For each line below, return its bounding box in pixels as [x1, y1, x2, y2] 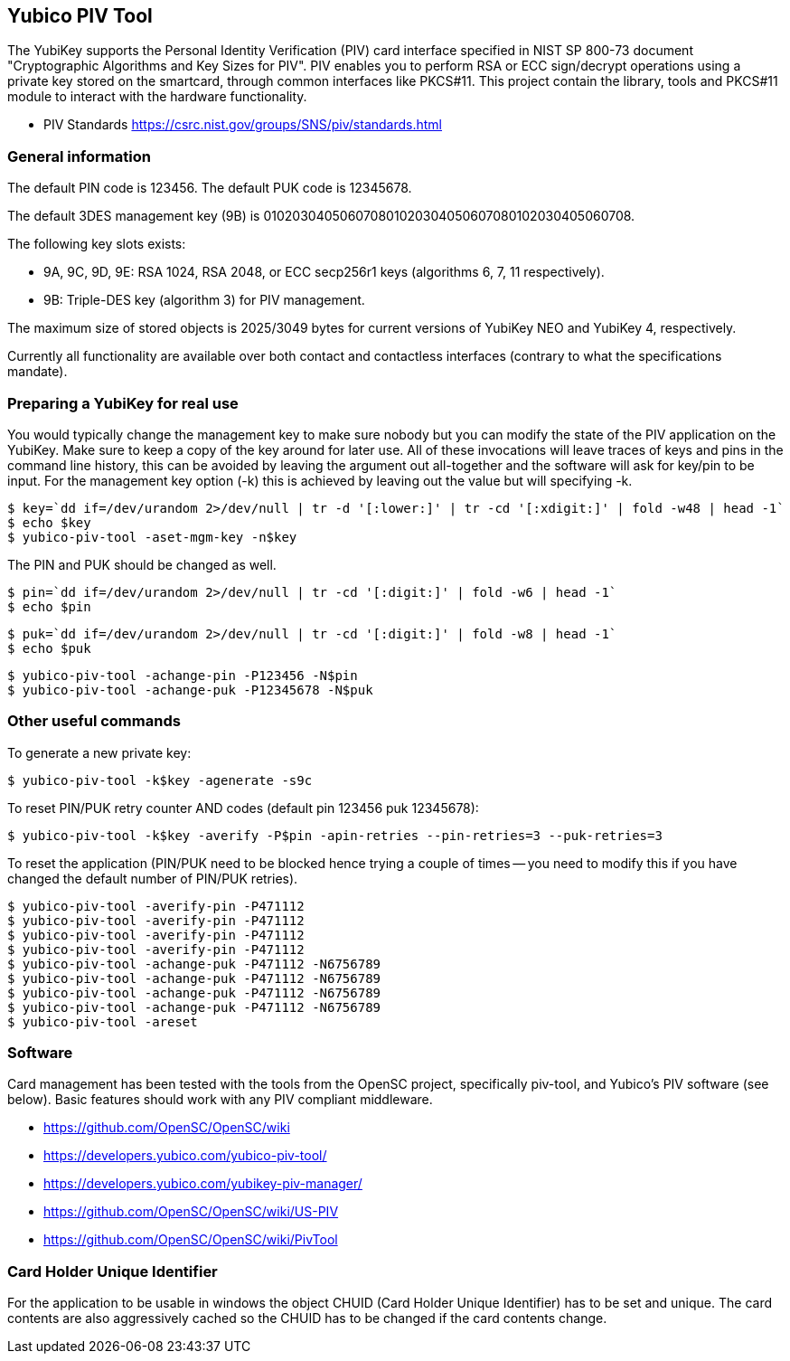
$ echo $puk [7, 640, 91, 656]
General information [7, 146, 151, 165]
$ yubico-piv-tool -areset [7, 1014, 198, 1029]
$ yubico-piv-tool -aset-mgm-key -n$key [7, 529, 297, 544]
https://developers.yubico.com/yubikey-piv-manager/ [43, 1176, 362, 1192]
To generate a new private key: [7, 744, 192, 761]
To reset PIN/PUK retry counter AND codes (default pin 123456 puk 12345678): [7, 799, 479, 816]
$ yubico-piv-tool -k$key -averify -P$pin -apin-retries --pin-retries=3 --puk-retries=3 [7, 827, 663, 843]
